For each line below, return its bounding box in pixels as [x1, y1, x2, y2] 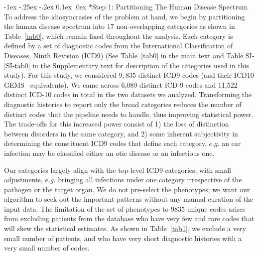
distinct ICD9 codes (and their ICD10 [138, 70, 254, 80]
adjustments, [4, 174, 43, 185]
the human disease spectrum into [4, 21, 105, 31]
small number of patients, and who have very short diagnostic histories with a [4, 233, 242, 243]
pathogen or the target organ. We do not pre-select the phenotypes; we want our [4, 184, 250, 194]
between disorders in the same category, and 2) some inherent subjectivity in [4, 128, 238, 138]
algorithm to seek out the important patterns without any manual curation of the [4, 194, 254, 204]
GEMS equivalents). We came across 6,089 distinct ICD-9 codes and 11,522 [4, 79, 238, 90]
